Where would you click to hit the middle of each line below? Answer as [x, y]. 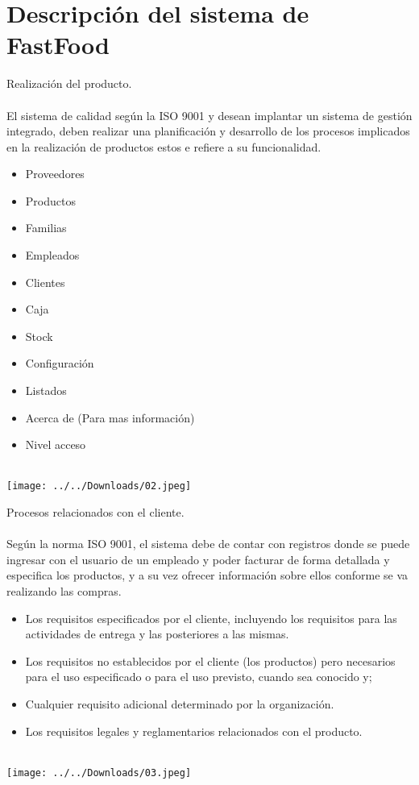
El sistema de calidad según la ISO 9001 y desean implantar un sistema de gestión [209, 115]
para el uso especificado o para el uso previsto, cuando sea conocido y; [199, 677]
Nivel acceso [56, 444]
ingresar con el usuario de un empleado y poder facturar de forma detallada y [198, 559]
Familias [46, 228]
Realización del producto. [69, 83]
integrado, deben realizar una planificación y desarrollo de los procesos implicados [208, 131]
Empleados [52, 255]
